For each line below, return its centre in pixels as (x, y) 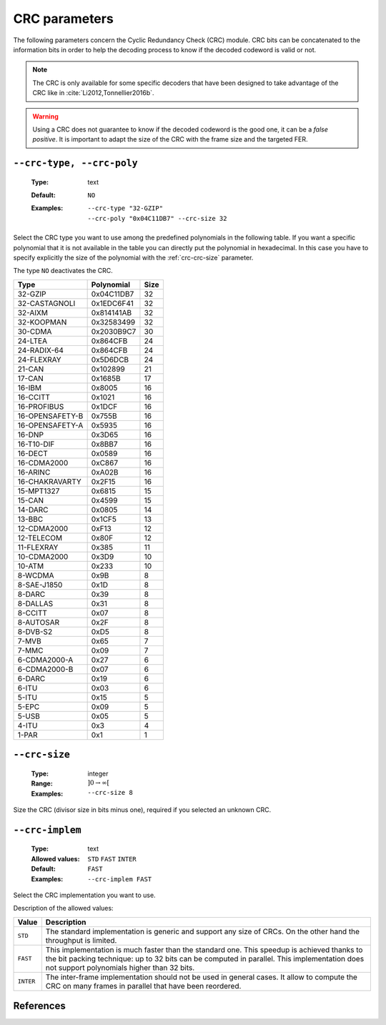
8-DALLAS (35, 603)
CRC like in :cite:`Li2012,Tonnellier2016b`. (93, 93)
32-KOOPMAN (42, 322)
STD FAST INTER (112, 859)
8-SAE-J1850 (40, 585)
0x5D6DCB (110, 360)
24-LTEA (33, 341)
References (39, 1006)
